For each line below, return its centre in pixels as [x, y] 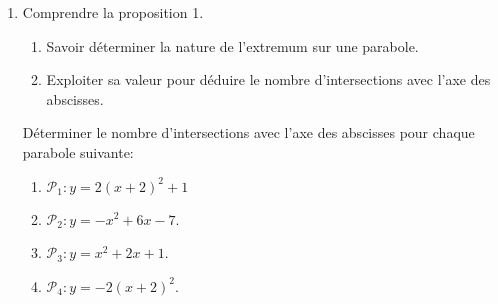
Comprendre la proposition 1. [113, 12]
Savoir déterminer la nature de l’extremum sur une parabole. [232, 45]
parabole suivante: [78, 151]
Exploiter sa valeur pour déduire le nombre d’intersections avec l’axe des [268, 79]
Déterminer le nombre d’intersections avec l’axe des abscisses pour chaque [248, 132]
